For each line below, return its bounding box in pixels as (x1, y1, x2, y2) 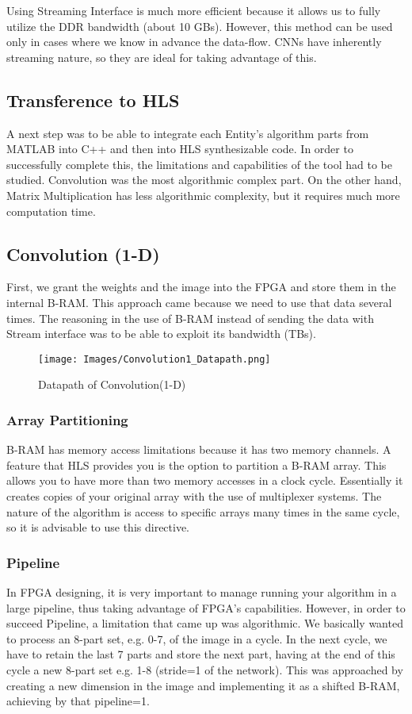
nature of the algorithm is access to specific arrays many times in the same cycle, (6, 503, 400, 520)
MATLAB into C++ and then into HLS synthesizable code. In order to (6, 140, 353, 157)
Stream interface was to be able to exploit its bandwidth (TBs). (6, 325, 316, 342)
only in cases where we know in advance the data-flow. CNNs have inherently (6, 33, 382, 50)
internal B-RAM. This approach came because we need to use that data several (6, 294, 392, 310)
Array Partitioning (6, 409, 128, 429)
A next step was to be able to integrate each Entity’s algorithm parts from (6, 125, 369, 141)
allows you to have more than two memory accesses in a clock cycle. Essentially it (6, 472, 403, 489)
